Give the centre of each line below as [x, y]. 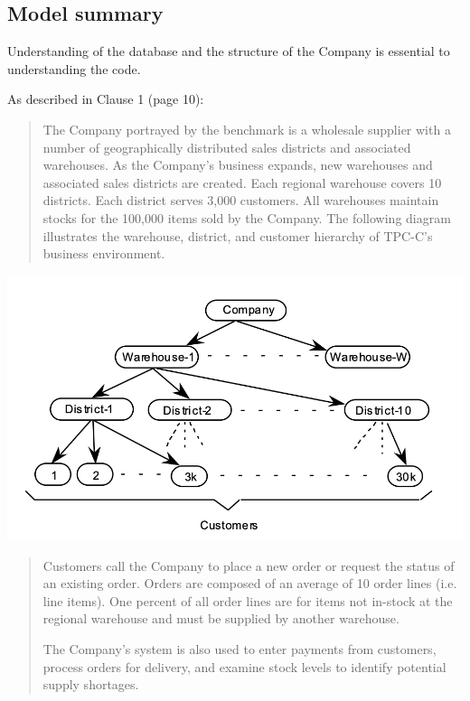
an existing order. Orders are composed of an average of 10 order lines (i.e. [250, 583]
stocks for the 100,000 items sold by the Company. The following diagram [247, 217]
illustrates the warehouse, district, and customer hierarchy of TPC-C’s [238, 235]
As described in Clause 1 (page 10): [106, 99]
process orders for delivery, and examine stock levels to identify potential [244, 666]
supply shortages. [91, 684]
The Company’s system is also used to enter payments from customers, [240, 648]
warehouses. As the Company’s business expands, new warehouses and [238, 165]
